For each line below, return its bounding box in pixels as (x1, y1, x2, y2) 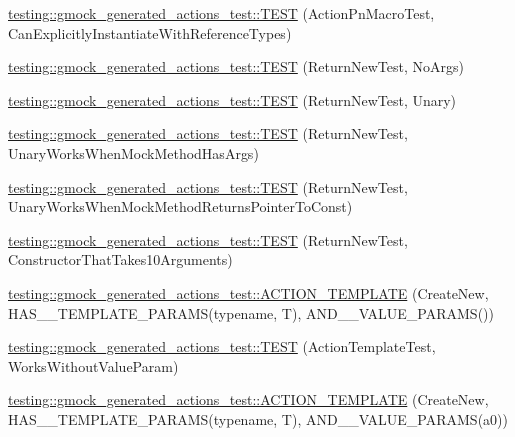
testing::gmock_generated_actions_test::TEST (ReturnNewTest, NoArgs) (8, 56, 464, 77)
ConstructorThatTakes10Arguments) (8, 249, 233, 270)
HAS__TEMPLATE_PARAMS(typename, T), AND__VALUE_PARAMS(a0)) (8, 408, 508, 429)
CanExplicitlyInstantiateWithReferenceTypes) (8, 22, 292, 43)
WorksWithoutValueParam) (8, 355, 179, 376)
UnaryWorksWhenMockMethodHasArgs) (8, 142, 259, 163)
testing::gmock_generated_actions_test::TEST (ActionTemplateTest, (8, 336, 436, 357)
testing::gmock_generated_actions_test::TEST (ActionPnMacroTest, (8, 3, 435, 23)
